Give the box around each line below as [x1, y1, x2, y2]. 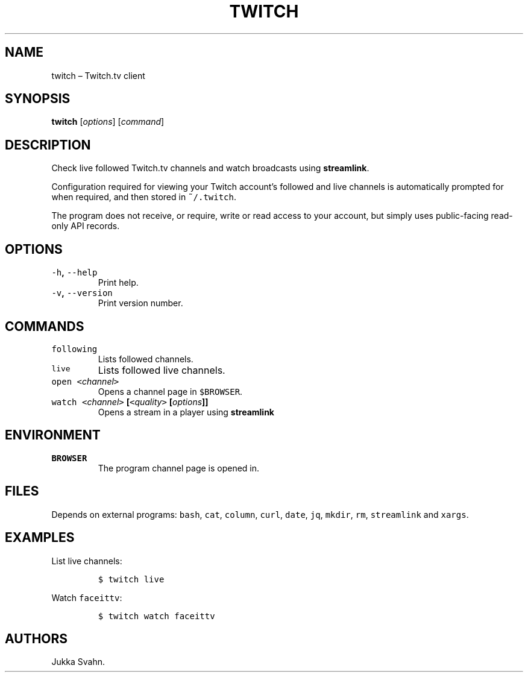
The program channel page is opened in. [98, 462, 260, 473]
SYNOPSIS [5, 91, 71, 107]
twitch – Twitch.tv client [51, 70, 145, 81]
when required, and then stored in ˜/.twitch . [51, 192, 236, 203]
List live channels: [51, 555, 122, 566]
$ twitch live [98, 574, 165, 584]
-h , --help [51, 267, 98, 278]
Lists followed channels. [98, 353, 193, 364]
